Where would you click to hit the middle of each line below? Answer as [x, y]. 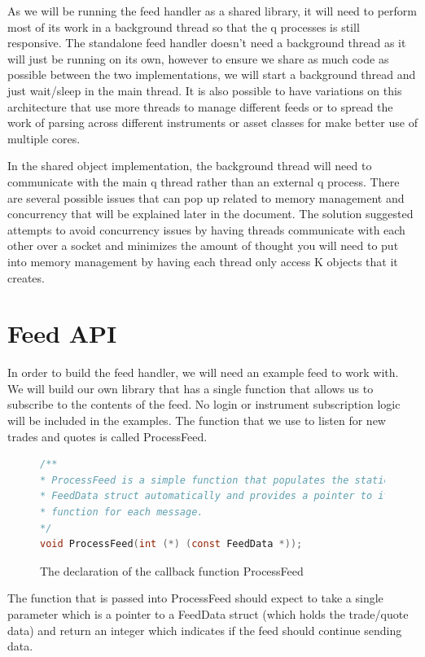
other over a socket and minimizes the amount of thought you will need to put [203, 245]
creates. [26, 277]
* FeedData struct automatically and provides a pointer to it [215, 496]
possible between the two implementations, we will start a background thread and [212, 74]
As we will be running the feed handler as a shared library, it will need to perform [212, 11]
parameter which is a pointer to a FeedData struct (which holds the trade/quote [208, 613]
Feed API [62, 333]
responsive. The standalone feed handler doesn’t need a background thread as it [207, 43]
